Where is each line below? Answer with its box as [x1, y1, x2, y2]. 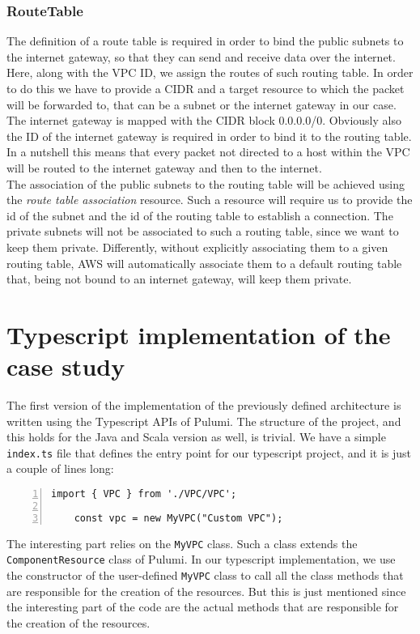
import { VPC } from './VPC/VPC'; [51, 488, 237, 500]
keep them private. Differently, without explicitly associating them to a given [6, 238, 388, 255]
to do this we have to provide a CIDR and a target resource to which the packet [6, 80, 405, 96]
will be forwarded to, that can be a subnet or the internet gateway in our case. [6, 96, 397, 113]
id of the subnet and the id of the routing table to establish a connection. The [6, 206, 393, 223]
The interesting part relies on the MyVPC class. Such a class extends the [6, 534, 358, 551]
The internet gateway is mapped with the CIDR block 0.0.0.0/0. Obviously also [6, 112, 401, 129]
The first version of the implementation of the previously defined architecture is [6, 397, 401, 414]
